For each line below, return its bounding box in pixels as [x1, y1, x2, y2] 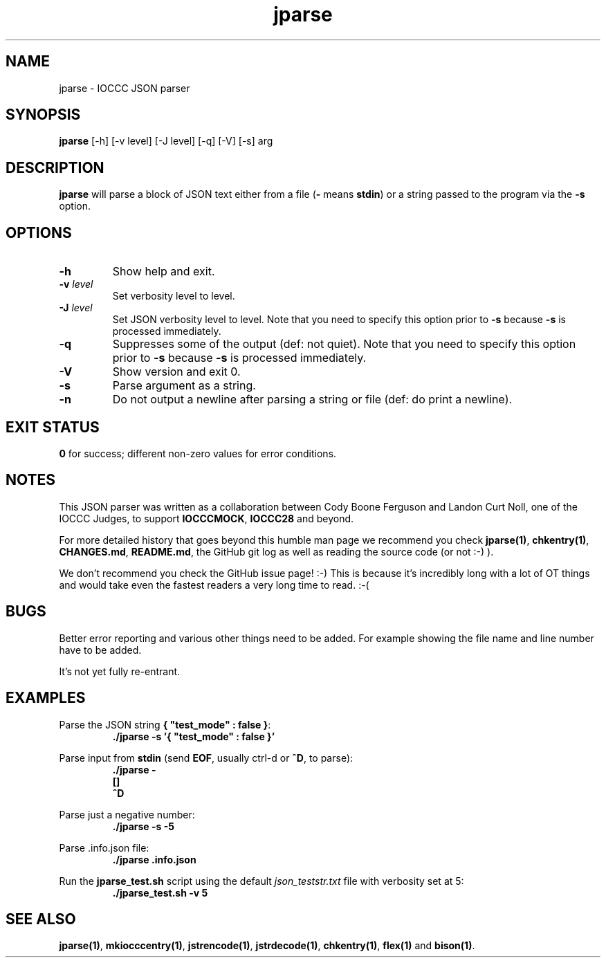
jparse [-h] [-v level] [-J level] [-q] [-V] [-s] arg [59, 135, 273, 147]
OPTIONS [6, 223, 72, 241]
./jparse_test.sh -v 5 [112, 886, 208, 899]
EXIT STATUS [6, 418, 100, 436]
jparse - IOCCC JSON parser [59, 82, 190, 94]
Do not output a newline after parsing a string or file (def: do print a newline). [112, 392, 513, 407]
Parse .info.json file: [59, 841, 149, 854]
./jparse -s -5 [112, 820, 174, 832]
